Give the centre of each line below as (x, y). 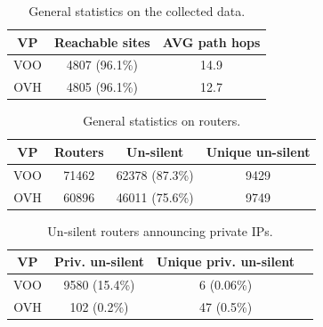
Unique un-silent (258, 151)
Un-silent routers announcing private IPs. (160, 230)
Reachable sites (102, 41)
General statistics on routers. (162, 121)
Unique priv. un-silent (226, 262)
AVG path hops (211, 41)
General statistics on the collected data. (137, 11)
